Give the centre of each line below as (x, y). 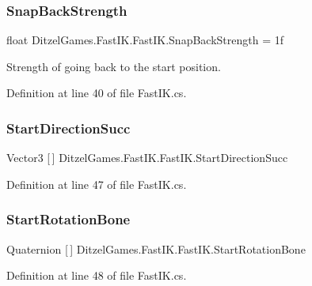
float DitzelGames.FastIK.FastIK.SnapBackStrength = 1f (145, 40)
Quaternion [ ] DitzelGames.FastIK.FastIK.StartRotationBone (156, 248)
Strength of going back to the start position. (114, 66)
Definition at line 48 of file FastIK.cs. (97, 275)
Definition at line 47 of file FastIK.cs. (97, 184)
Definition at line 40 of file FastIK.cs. (97, 93)
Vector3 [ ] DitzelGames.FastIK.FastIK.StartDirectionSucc (147, 158)
